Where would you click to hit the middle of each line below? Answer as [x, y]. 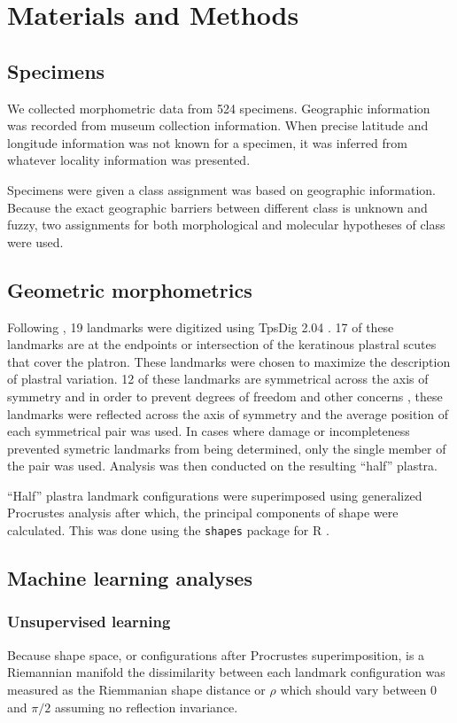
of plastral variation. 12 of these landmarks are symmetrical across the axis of [218, 379]
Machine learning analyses [130, 578]
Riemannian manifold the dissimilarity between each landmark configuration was [226, 672]
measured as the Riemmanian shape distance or [136, 689]
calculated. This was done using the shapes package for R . [168, 530]
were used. [35, 241]
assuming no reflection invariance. [146, 707]
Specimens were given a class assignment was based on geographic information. [221, 189]
